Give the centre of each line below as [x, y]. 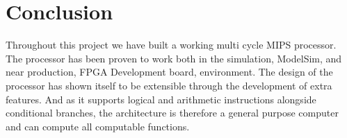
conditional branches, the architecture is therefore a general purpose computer [172, 113]
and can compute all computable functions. [98, 126]
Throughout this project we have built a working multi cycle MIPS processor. [171, 45]
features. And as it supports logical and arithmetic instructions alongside [161, 99]
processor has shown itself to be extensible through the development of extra [169, 85]
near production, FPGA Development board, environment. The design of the [169, 72]
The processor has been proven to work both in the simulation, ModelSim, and [174, 58]
